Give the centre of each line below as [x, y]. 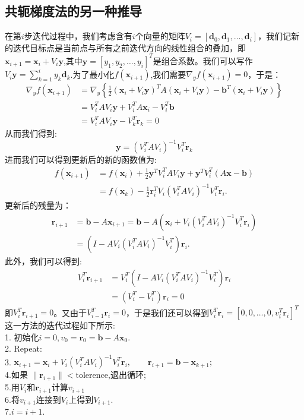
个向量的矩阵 [160, 36]
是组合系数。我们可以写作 [203, 60]
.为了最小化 [92, 74]
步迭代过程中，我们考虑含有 [78, 36]
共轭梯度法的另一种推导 [73, 11]
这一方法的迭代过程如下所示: [60, 325]
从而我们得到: [31, 133]
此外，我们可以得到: [43, 260]
